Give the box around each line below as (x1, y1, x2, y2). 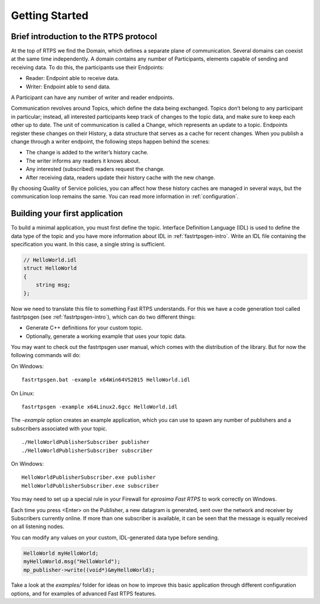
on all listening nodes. (11, 523, 65, 530)
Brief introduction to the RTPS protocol (11, 31, 157, 42)
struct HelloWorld (23, 265, 77, 272)
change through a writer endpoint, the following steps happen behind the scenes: (11, 138, 210, 145)
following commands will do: (11, 352, 81, 359)
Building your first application (11, 208, 123, 219)
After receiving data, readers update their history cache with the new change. (25, 174, 216, 181)
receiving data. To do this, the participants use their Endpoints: (11, 63, 164, 71)
